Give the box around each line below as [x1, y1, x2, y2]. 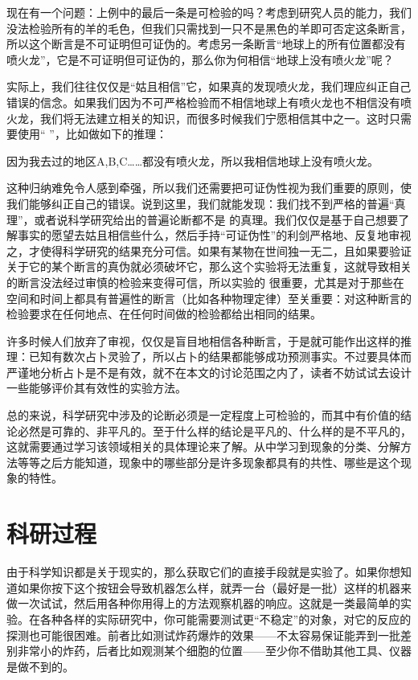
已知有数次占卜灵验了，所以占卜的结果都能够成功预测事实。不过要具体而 [28, 348, 412, 365]
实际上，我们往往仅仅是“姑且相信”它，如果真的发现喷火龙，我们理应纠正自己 [6, 78, 412, 95]
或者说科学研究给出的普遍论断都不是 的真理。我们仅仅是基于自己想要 [34, 211, 399, 227]
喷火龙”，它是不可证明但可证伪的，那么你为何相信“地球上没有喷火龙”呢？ [6, 51, 394, 68]
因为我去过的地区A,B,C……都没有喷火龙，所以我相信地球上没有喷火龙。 [6, 152, 379, 169]
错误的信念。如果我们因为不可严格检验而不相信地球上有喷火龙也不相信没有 [6, 93, 400, 110]
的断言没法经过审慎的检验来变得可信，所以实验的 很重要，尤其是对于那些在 [6, 273, 404, 290]
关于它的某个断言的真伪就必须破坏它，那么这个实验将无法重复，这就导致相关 [6, 258, 412, 275]
